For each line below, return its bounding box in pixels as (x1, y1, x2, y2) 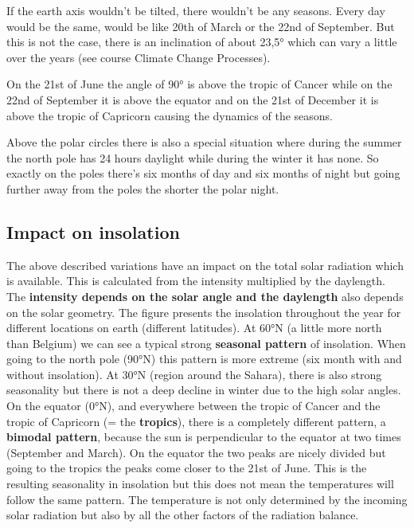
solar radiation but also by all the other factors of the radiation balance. (6, 506, 359, 523)
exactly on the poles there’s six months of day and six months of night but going (6, 165, 400, 182)
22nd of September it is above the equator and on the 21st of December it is (6, 91, 379, 108)
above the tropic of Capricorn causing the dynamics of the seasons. (6, 107, 333, 123)
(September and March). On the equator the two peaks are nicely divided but (6, 444, 386, 460)
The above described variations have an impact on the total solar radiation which (6, 256, 404, 273)
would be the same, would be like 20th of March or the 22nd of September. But (6, 18, 395, 34)
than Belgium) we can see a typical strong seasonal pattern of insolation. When (6, 334, 406, 351)
